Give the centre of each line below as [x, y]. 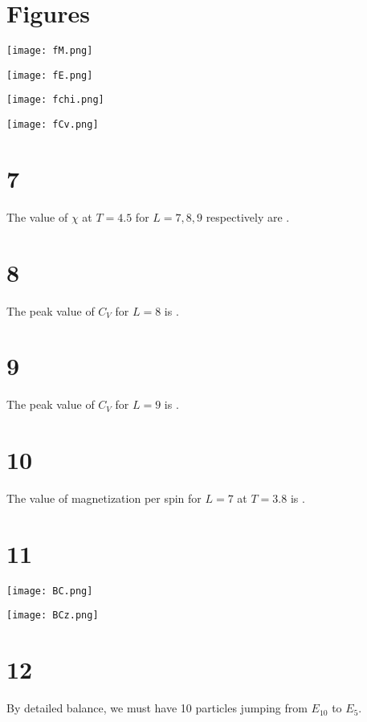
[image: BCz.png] [53, 616]
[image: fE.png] [50, 75]
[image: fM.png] [50, 51]
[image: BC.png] [50, 591]
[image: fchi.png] [55, 100]
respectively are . [248, 216]
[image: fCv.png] [53, 125]
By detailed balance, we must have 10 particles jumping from [157, 708]
